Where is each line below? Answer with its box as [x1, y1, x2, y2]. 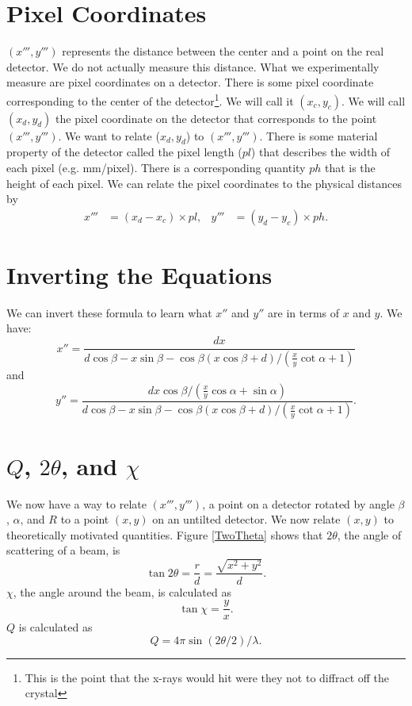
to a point [60, 511, 109, 528]
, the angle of [337, 526, 402, 543]
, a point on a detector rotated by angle [202, 495, 395, 512]
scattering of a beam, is [6, 542, 120, 558]
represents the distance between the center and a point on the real [62, 43, 384, 59]
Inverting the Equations [6, 258, 273, 290]
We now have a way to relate [6, 495, 147, 512]
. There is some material [259, 127, 378, 144]
